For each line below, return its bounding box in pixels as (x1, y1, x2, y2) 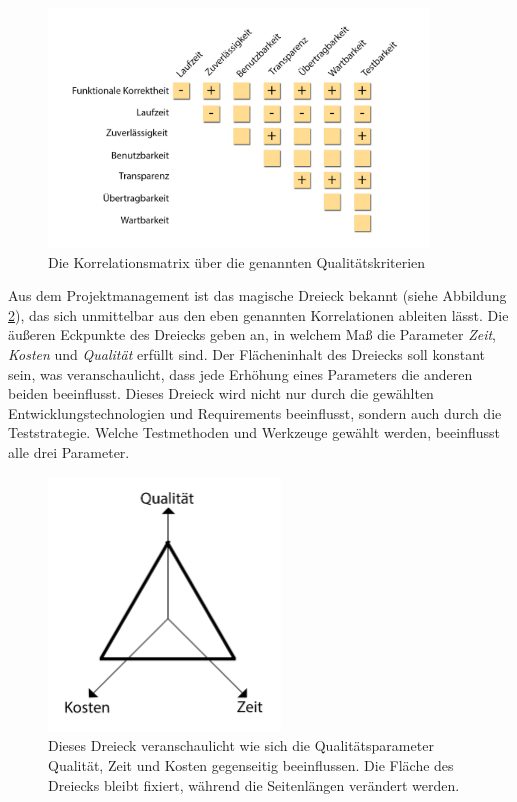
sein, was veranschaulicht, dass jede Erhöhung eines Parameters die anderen (8, 363, 473, 384)
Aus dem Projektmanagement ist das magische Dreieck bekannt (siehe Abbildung (8, 285, 507, 306)
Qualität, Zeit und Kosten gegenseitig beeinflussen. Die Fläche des (48, 755, 454, 776)
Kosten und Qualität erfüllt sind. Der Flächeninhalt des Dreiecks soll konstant (8, 343, 485, 364)
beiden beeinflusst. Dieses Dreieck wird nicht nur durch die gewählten (8, 383, 434, 404)
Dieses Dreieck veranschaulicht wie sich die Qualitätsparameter (48, 735, 434, 756)
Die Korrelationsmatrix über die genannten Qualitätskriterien (48, 251, 426, 272)
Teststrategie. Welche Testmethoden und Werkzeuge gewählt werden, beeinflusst (8, 422, 501, 443)
